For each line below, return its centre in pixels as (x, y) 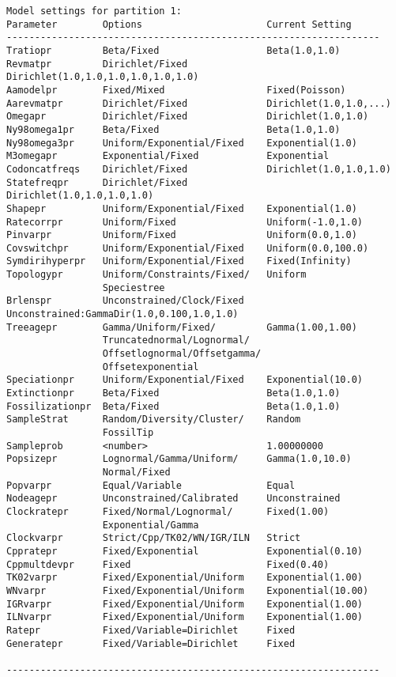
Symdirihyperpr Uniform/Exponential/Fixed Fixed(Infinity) (179, 261)
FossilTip (128, 433)
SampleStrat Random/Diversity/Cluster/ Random (154, 420)
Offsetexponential (151, 367)
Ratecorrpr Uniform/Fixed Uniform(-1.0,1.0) (185, 222)
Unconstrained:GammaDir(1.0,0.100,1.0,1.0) (123, 314)
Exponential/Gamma (151, 525)
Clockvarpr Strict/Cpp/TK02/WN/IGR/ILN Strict (154, 538)
